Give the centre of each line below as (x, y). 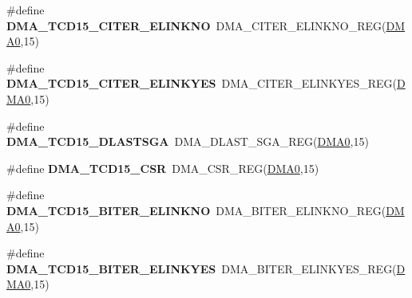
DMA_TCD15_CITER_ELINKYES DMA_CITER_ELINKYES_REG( (202, 83)
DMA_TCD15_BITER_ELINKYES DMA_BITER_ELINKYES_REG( (202, 268)
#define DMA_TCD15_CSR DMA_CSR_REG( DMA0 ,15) (163, 168)
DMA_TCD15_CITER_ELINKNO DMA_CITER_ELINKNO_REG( (196, 25)
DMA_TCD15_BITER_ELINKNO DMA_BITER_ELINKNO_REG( (196, 210)
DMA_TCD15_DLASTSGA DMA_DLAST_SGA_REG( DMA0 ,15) (188, 141)
